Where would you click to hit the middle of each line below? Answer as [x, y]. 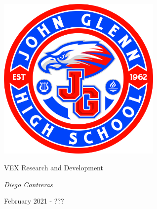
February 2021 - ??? [34, 201]
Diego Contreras [28, 184]
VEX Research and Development [54, 167]
